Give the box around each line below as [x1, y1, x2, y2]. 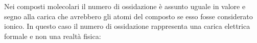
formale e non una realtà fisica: [4, 30, 101, 41]
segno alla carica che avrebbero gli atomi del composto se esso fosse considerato [4, 11, 253, 21]
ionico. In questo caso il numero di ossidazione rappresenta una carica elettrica [4, 21, 250, 31]
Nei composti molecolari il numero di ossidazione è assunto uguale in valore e [4, 1, 246, 11]
